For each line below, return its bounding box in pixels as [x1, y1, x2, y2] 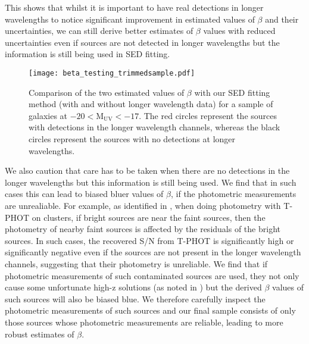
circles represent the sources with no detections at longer [29, 133, 236, 145]
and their [265, 12, 299, 25]
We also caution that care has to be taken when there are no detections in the [5, 164, 290, 177]
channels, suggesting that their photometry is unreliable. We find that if [5, 257, 268, 270]
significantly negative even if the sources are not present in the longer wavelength [5, 246, 301, 258]
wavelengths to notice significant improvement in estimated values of [5, 12, 255, 25]
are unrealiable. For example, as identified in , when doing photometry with [5, 199, 281, 211]
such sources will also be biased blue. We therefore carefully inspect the [5, 292, 266, 305]
